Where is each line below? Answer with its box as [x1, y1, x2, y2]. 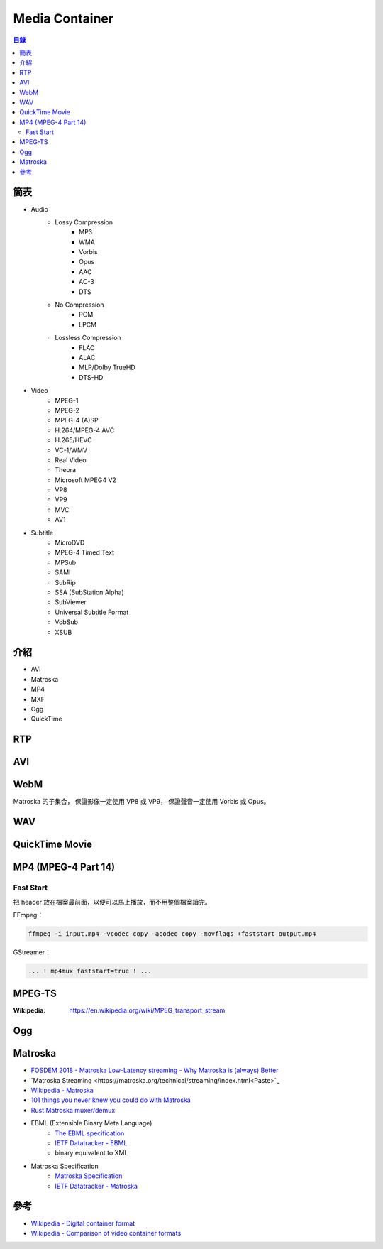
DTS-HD [79, 373, 104, 381]
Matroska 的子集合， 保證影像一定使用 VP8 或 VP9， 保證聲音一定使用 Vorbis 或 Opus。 [13, 797, 270, 806]
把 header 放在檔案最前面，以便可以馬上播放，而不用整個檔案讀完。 [13, 898, 212, 906]
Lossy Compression [55, 217, 113, 227]
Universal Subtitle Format [55, 608, 129, 616]
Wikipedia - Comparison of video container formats [30, 1228, 182, 1237]
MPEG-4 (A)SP [55, 416, 99, 425]
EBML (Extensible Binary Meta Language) [30, 1119, 152, 1128]
